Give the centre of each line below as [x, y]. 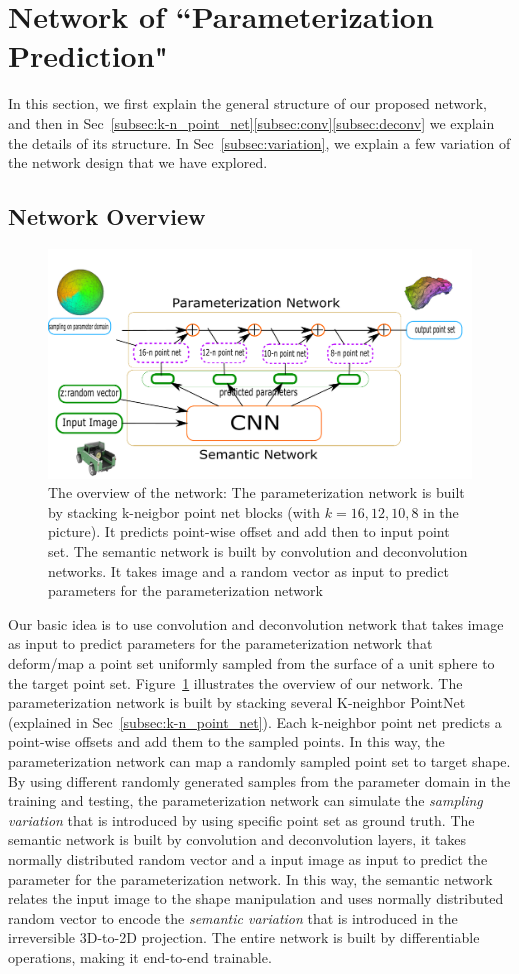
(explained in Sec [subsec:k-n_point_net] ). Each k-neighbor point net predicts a [255, 721]
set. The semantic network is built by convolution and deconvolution [258, 551]
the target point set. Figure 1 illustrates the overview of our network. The [235, 682]
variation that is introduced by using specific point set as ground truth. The [241, 819]
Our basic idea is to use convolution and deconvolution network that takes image [256, 623]
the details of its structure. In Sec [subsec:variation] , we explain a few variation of [259, 142]
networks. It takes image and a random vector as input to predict [248, 570]
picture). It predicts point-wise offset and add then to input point [249, 531]
